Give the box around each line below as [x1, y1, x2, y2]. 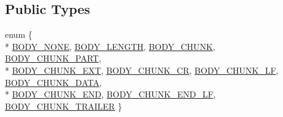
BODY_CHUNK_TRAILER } [5, 99, 123, 112]
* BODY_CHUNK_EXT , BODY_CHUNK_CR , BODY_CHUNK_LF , [5, 63, 279, 76]
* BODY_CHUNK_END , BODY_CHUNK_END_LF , [5, 88, 216, 101]
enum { [5, 28, 32, 41]
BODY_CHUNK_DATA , [5, 76, 102, 88]
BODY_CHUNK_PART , [5, 52, 102, 65]
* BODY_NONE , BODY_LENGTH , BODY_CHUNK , [5, 40, 216, 52]
